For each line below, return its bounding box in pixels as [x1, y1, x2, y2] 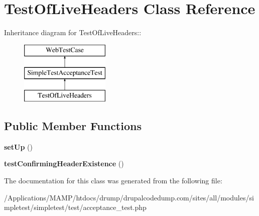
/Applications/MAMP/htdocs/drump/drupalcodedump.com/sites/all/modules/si [4, 192, 254, 202]
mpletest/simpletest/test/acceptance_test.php [4, 202, 147, 212]
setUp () [4, 141, 33, 152]
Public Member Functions [4, 118, 142, 134]
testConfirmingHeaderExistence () [4, 158, 124, 169]
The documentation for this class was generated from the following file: [4, 175, 222, 186]
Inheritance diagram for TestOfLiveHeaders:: [4, 27, 142, 38]
